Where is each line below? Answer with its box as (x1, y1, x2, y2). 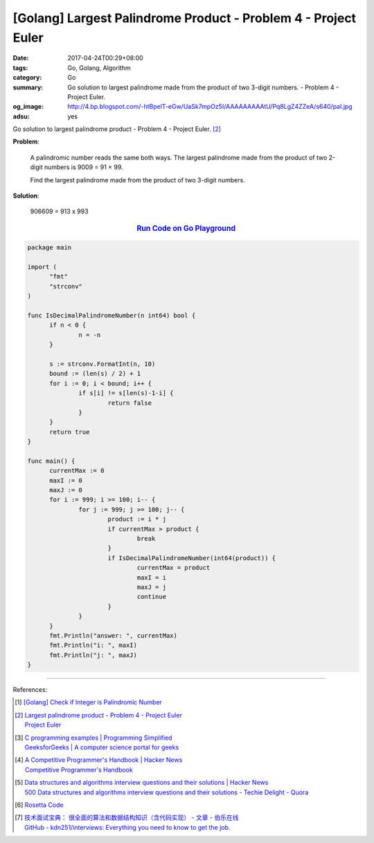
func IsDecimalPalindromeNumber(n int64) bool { (27, 312, 196, 320)
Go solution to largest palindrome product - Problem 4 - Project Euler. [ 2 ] (12, 125, 222, 133)
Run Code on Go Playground (136, 223, 236, 233)
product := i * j (107, 515, 166, 523)
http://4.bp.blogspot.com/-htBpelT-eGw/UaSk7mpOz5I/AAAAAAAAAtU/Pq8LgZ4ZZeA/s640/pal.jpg (67, 103, 353, 111)
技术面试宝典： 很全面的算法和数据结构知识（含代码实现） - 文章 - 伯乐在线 (24, 813, 239, 822)
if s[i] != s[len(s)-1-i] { (78, 389, 174, 397)
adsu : (12, 112, 30, 121)
